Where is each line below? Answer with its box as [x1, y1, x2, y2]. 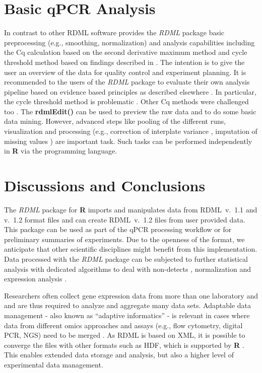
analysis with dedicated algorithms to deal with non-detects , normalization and [4, 263, 251, 274]
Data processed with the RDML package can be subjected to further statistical [4, 253, 248, 264]
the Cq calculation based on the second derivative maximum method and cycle [4, 47, 247, 57]
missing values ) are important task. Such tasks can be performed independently [4, 135, 252, 146]
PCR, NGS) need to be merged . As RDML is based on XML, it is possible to [4, 330, 245, 340]
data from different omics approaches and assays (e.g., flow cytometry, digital [4, 320, 243, 330]
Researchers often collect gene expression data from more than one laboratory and [4, 290, 258, 301]
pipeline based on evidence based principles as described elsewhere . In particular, [4, 86, 256, 97]
